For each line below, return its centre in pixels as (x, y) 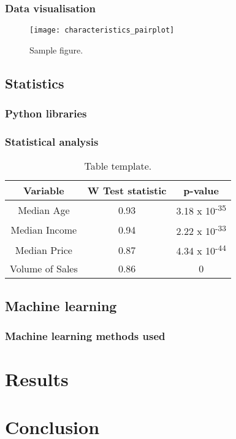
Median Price (44, 250)
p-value (201, 191)
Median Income (44, 230)
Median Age (44, 210)
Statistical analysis (52, 142)
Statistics (35, 83)
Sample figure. (56, 49)
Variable (44, 191)
